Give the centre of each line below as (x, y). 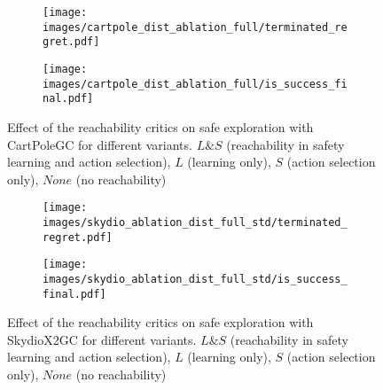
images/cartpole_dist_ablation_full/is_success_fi (195, 84)
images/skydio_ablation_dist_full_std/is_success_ (195, 279)
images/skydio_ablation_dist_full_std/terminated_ (195, 222)
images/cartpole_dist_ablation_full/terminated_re (195, 27)
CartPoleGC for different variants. (100, 144)
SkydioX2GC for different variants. (102, 339)
